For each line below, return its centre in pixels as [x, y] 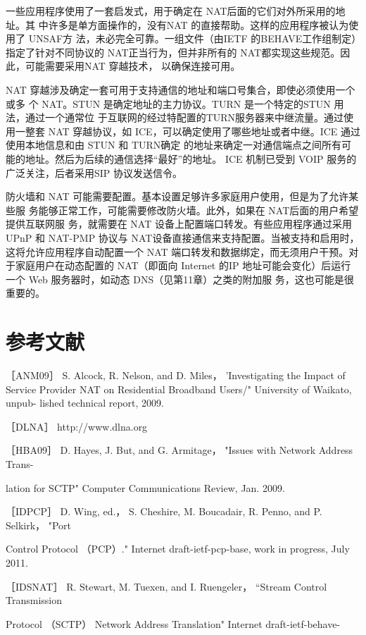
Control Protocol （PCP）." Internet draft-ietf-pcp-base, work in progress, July [178, 549]
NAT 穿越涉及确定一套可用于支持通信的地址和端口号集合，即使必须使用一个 [181, 89]
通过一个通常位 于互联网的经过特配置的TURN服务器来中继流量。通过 [184, 117]
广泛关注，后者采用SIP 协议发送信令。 [94, 172]
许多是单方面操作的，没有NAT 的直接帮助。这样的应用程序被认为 [198, 24]
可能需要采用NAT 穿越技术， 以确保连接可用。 [133, 66]
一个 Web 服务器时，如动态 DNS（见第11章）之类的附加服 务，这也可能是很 [180, 279]
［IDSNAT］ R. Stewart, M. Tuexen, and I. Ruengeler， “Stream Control [166, 586]
